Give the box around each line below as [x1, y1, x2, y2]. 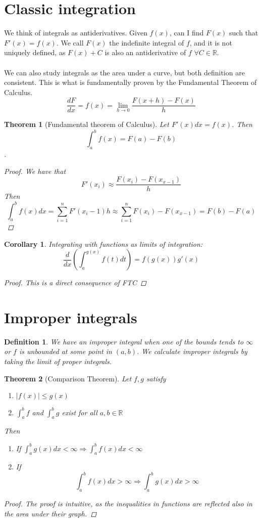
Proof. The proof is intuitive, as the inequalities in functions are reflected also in [4, 498, 252, 509]
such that [229, 27, 258, 38]
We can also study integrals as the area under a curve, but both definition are [4, 67, 245, 77]
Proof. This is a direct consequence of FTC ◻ [4, 277, 146, 288]
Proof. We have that [4, 165, 66, 176]
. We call [56, 37, 84, 48]
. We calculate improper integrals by [137, 346, 247, 357]
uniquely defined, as [4, 47, 66, 58]
